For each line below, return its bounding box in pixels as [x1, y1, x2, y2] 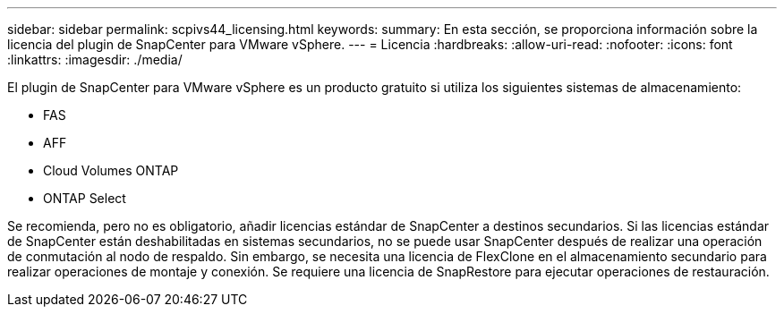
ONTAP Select [43, 191, 126, 206]
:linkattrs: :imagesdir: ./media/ [7, 52, 183, 67]
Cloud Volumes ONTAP [43, 163, 179, 178]
